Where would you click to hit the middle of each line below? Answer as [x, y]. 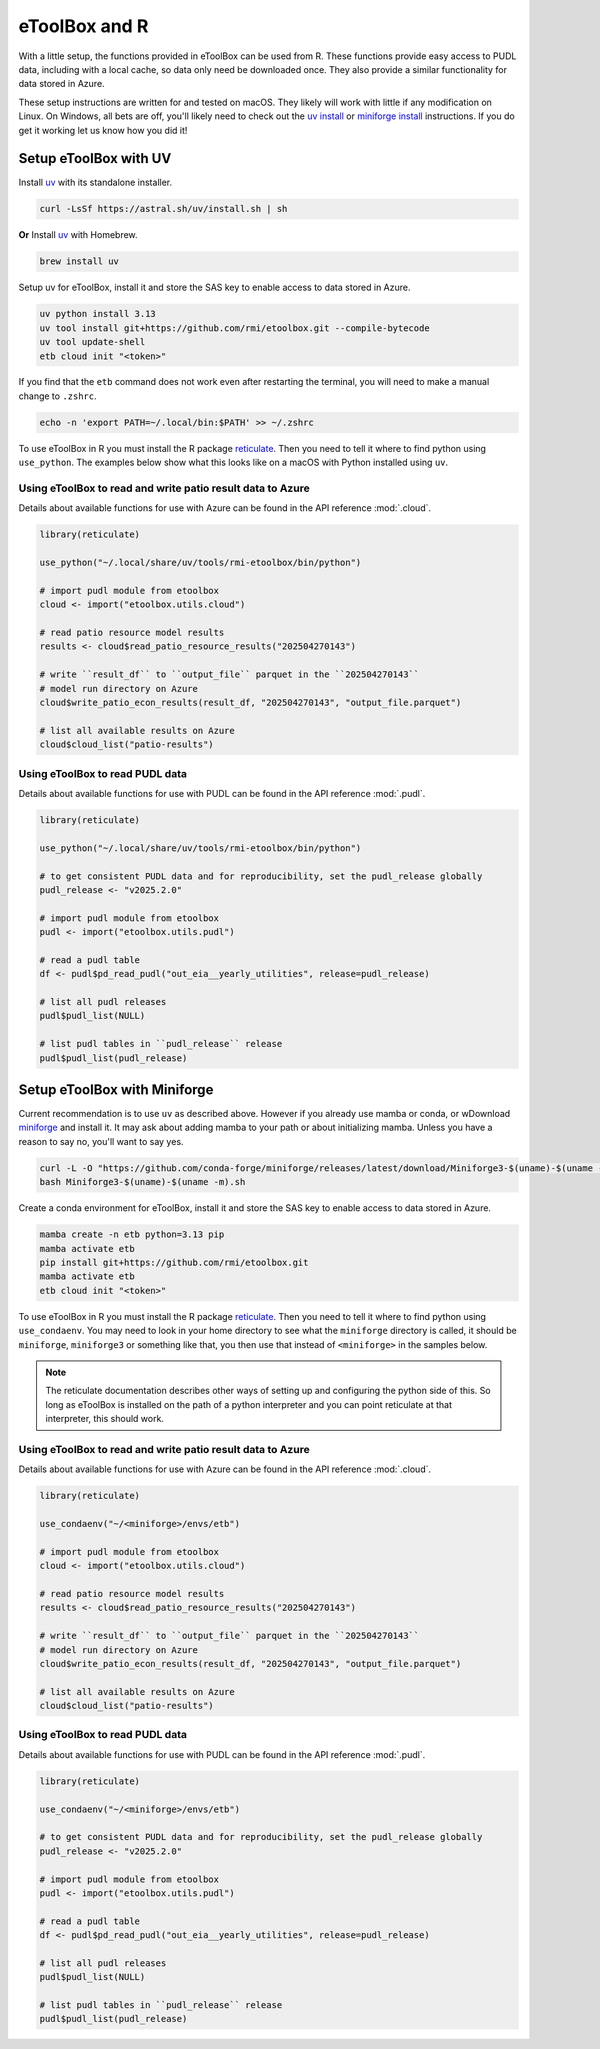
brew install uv [79, 261]
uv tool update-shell [92, 342]
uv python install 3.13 [98, 314]
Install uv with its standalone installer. [95, 182]
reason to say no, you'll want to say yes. [101, 1141]
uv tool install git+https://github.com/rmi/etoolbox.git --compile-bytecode [234, 328]
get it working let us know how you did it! [103, 130]
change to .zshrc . [57, 396]
